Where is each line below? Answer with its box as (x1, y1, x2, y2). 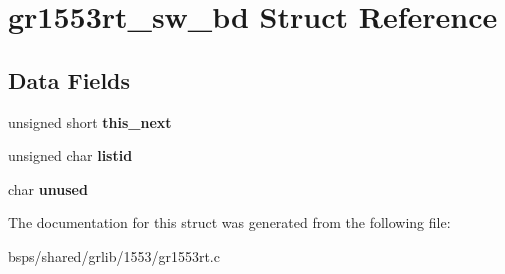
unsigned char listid (8, 145, 133, 166)
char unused (8, 178, 88, 199)
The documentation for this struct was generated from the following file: (8, 212, 451, 233)
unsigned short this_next (8, 111, 172, 132)
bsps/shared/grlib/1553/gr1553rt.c (8, 245, 220, 266)
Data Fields (8, 64, 131, 95)
